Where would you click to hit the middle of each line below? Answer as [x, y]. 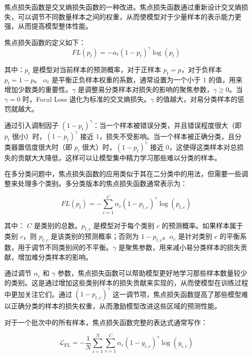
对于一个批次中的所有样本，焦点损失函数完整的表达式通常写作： [106, 322]
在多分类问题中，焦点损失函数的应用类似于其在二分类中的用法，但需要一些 [123, 174]
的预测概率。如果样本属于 [202, 225]
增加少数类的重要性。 [38, 89]
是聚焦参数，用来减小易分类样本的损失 [179, 247]
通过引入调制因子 [31, 125]
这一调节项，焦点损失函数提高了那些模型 [177, 294]
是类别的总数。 [58, 225]
